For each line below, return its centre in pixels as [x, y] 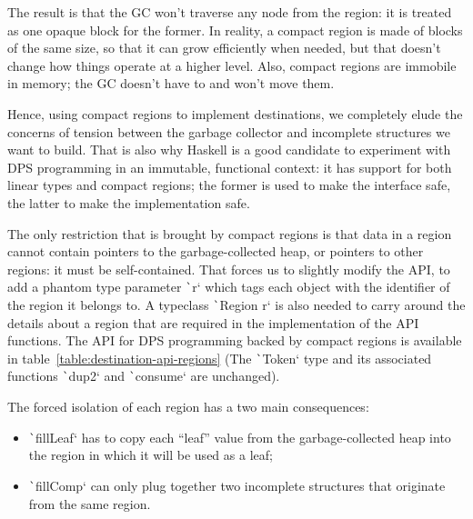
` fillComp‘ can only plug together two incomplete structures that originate [237, 485]
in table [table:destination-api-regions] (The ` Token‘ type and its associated [220, 358]
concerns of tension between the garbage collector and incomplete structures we [229, 131]
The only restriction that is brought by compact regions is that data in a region [230, 233]
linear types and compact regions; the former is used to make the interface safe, [229, 185]
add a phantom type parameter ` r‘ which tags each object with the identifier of [229, 287]
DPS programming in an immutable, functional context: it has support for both [230, 167]
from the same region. [90, 503]
